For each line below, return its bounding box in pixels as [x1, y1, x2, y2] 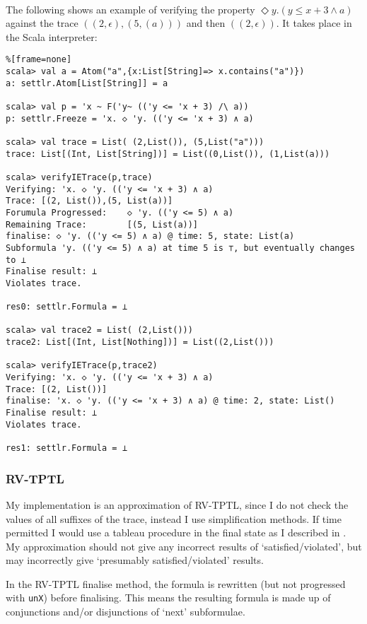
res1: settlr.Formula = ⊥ [6, 443, 127, 454]
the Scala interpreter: [6, 29, 98, 44]
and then [186, 16, 226, 30]
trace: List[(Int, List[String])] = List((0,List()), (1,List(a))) [6, 148, 330, 159]
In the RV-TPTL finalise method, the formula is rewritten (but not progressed [6, 576, 346, 591]
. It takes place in [276, 16, 352, 30]
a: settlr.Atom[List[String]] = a [6, 78, 168, 88]
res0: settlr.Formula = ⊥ [6, 302, 127, 312]
